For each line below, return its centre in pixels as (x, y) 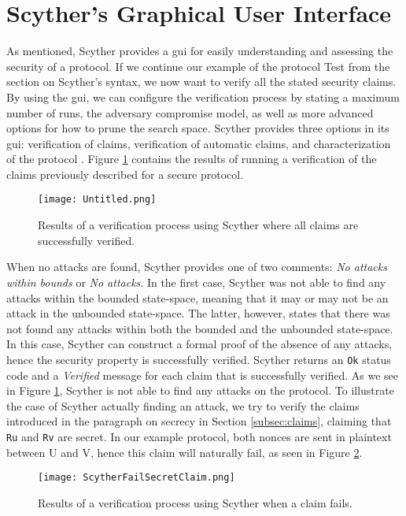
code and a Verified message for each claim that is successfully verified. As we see (203, 375)
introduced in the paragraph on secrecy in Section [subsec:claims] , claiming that (199, 421)
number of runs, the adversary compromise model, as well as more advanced (190, 112)
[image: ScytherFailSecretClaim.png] (137, 478)
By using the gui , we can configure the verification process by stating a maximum (203, 97)
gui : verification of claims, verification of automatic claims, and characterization (199, 143)
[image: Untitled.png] (97, 200)
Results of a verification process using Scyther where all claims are (198, 225)
